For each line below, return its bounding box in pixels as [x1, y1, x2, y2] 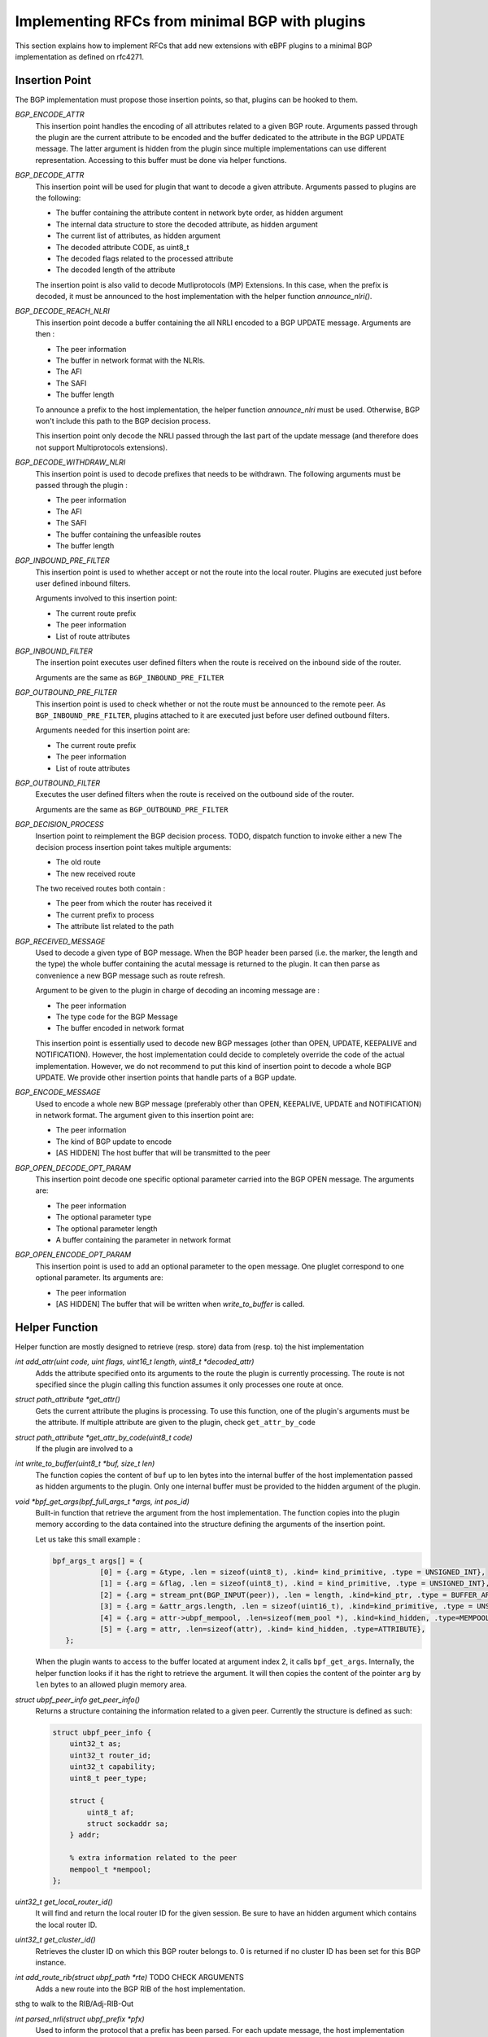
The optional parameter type [55, 1212, 152, 1222]
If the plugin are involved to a [35, 1443, 133, 1454]
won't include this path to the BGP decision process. [35, 416, 211, 425]
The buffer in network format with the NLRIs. [55, 355, 206, 366]
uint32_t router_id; [69, 1750, 152, 1760]
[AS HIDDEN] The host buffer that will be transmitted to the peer [55, 1148, 271, 1158]
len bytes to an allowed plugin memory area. [35, 1679, 187, 1690]
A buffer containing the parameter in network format [55, 1235, 232, 1244]
